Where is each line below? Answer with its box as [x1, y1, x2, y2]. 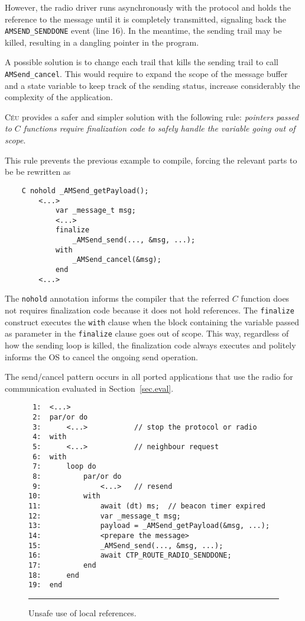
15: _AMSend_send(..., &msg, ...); [28, 541, 223, 550]
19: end [28, 581, 63, 590]
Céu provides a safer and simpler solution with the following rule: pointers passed [5, 110, 299, 123]
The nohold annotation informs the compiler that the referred [5, 292, 230, 305]
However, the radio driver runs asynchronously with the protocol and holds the [5, 1, 291, 13]
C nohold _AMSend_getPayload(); [21, 186, 149, 195]
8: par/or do [33, 472, 122, 481]
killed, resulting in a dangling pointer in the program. [5, 36, 199, 48]
